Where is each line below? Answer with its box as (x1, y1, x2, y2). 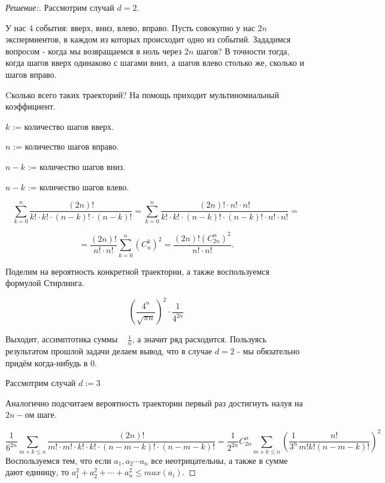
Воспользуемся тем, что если (5, 454, 111, 466)
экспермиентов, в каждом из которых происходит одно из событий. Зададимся (5, 33, 291, 45)
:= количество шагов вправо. (13, 140, 119, 153)
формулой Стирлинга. (5, 277, 84, 289)
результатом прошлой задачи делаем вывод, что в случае (5, 345, 212, 357)
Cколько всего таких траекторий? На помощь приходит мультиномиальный (5, 88, 280, 101)
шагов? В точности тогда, (196, 44, 290, 57)
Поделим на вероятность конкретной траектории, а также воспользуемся (5, 265, 269, 277)
